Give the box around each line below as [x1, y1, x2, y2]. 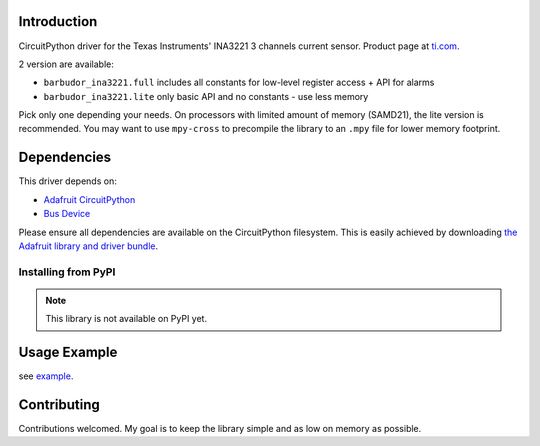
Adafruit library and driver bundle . [18, 240, 159, 252]
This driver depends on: [18, 175, 117, 187]
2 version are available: [18, 58, 115, 70]
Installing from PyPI [18, 265, 116, 279]
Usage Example [18, 344, 118, 361]
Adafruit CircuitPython [43, 193, 136, 205]
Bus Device [43, 208, 91, 220]
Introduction [18, 13, 98, 30]
